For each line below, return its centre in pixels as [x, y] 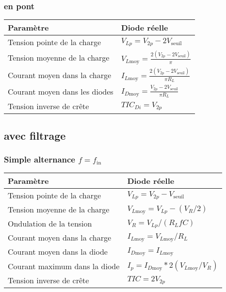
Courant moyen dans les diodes [61, 91]
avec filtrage [35, 135]
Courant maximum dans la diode [64, 266]
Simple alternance [40, 159]
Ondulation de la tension [50, 224]
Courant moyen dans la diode [58, 252]
